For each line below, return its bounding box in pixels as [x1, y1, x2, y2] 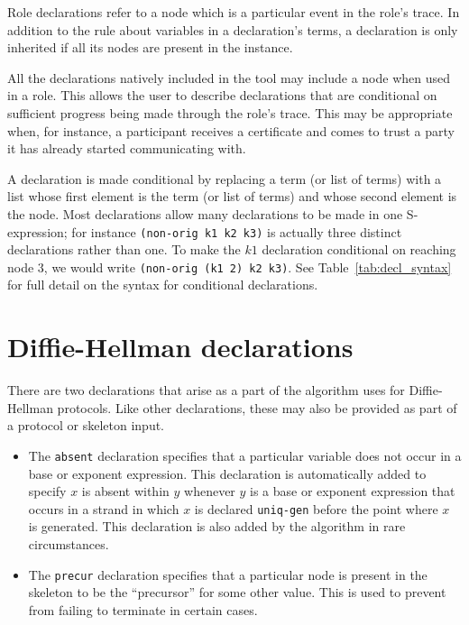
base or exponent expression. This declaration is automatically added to [28, 464, 427, 483]
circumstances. [28, 535, 109, 554]
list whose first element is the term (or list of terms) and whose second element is [7, 187, 457, 206]
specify [28, 482, 67, 501]
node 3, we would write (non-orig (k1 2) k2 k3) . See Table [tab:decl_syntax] [7, 257, 452, 276]
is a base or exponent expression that [250, 482, 455, 501]
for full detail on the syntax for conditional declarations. [7, 275, 318, 294]
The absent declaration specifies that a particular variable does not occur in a [28, 446, 462, 464]
